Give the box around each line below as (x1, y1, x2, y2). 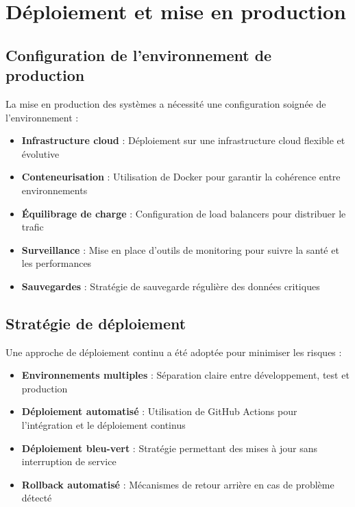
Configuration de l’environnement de (5, 44, 272, 65)
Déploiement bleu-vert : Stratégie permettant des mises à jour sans (21, 440, 318, 455)
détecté (21, 491, 52, 505)
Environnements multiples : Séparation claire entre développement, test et (21, 368, 350, 382)
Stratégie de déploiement (5, 312, 186, 333)
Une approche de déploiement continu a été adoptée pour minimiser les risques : (5, 344, 342, 359)
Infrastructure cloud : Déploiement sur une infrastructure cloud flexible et (21, 133, 345, 148)
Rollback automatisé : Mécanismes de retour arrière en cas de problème (21, 477, 334, 491)
